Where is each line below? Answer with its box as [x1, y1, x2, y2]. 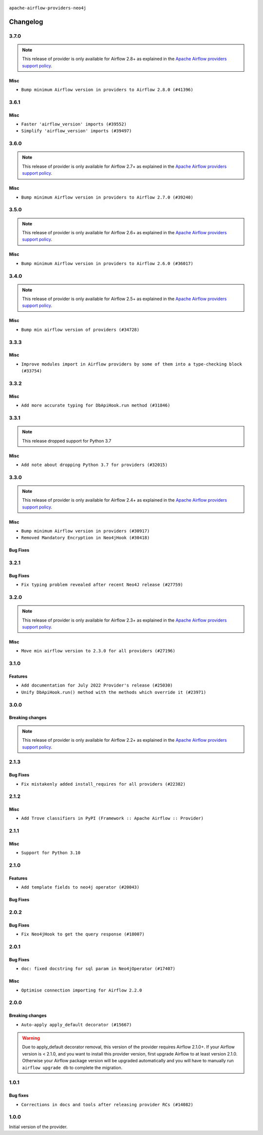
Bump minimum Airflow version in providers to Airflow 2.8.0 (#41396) [21, 87, 193, 93]
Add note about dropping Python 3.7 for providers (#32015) [21, 462, 168, 467]
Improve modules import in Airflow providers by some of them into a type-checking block [21, 361, 242, 367]
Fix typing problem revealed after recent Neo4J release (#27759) [21, 582, 184, 588]
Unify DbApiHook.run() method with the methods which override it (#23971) [21, 689, 207, 695]
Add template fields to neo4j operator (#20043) [21, 885, 140, 890]
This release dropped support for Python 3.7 [22, 438, 112, 444]
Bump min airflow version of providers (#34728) [21, 327, 140, 332]
